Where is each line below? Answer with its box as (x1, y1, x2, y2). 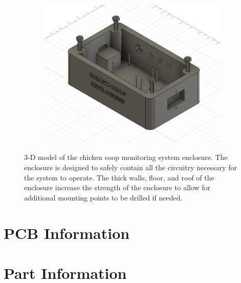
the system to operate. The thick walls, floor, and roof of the (24, 172, 214, 183)
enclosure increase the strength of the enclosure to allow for (24, 182, 211, 193)
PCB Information (4, 222, 130, 243)
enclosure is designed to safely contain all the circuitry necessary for (24, 161, 237, 172)
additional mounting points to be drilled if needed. (24, 192, 183, 203)
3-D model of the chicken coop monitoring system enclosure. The (24, 152, 228, 163)
